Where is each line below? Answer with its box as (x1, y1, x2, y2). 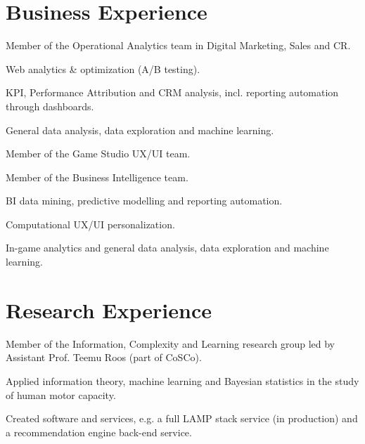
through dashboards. (6, 98, 94, 113)
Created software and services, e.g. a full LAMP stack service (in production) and (6, 411, 358, 426)
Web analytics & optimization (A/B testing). (6, 61, 200, 76)
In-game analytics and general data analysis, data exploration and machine (6, 240, 329, 255)
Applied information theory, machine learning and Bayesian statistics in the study (6, 373, 359, 388)
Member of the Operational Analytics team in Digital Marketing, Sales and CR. (6, 38, 351, 53)
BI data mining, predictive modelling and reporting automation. (6, 193, 283, 208)
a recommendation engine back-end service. (6, 424, 192, 439)
